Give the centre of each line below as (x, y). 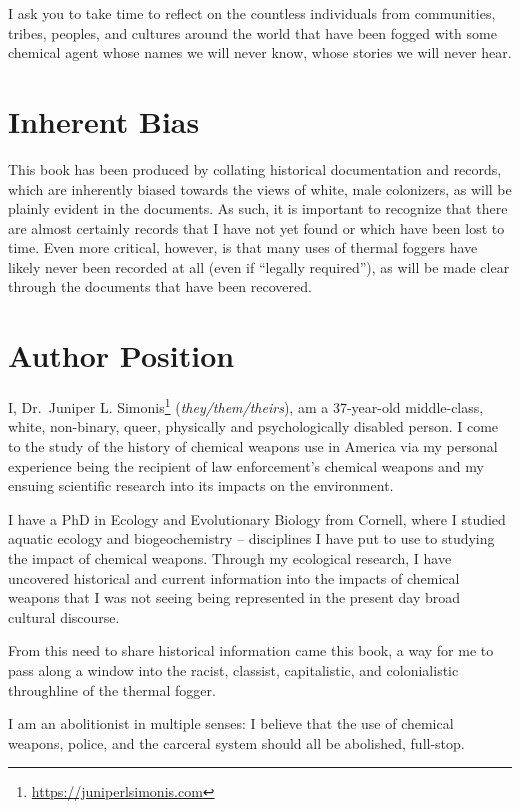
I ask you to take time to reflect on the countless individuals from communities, (252, 13)
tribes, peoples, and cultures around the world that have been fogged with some (252, 32)
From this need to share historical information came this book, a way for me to (251, 650)
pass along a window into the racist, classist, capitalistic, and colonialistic (233, 669)
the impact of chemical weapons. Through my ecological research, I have (230, 558)
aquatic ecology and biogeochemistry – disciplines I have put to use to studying (251, 538)
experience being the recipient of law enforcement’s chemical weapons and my (246, 465)
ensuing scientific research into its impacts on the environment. (201, 485)
